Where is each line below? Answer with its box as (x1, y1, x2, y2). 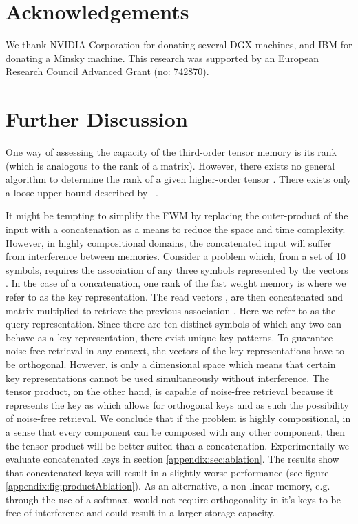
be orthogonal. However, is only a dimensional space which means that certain (6, 356, 336, 371)
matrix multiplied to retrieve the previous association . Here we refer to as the (6, 303, 336, 317)
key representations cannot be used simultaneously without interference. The (6, 370, 329, 385)
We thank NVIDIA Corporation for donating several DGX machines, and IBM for (6, 37, 352, 52)
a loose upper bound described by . (6, 185, 158, 199)
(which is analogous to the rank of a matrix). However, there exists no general (6, 158, 335, 172)
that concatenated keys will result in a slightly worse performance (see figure (6, 465, 329, 479)
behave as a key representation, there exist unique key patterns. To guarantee (6, 330, 333, 344)
